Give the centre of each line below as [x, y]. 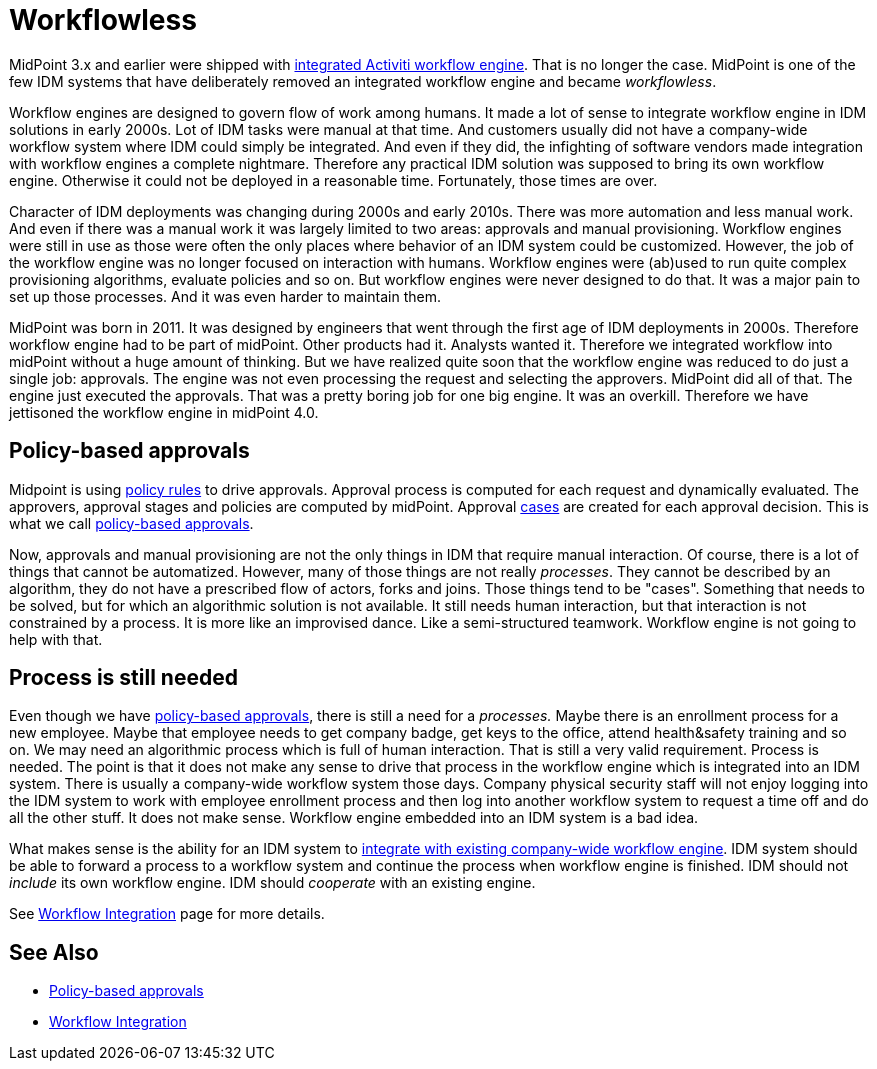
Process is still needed [123, 678]
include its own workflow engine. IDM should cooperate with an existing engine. [272, 883]
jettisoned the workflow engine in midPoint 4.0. [164, 412]
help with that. [56, 639]
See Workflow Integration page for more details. [167, 914]
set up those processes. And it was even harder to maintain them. [225, 296]
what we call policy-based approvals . [131, 523]
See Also [54, 952]
